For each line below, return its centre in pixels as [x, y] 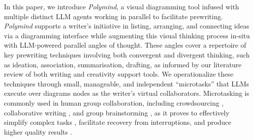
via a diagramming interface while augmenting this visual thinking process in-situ [127, 35]
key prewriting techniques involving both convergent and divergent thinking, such [127, 54]
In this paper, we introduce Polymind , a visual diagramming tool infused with [122, 6]
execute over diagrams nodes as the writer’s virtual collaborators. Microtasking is [127, 93]
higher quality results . [38, 131]
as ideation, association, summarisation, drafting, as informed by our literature [123, 64]
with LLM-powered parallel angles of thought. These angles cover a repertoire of [125, 45]
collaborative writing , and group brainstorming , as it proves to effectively [117, 112]
